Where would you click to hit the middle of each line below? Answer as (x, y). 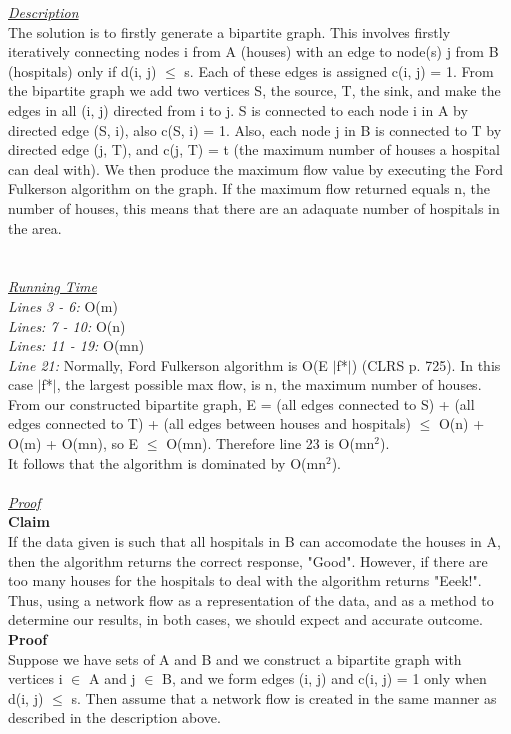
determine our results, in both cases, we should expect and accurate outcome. (245, 619)
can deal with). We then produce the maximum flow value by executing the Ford (255, 168)
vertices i (35, 678)
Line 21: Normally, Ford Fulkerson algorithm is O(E (168, 364)
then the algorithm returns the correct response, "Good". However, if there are (248, 560)
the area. (35, 227)
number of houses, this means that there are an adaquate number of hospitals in (254, 207)
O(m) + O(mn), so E (73, 443)
